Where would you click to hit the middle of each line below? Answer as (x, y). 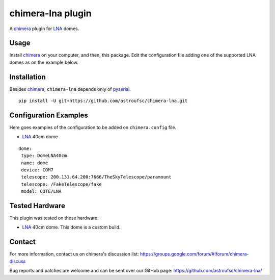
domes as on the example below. (44, 62)
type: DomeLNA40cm (44, 156)
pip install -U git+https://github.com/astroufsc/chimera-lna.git (103, 101)
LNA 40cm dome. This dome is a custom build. (71, 227)
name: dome (35, 163)
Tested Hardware (37, 206)
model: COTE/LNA (41, 192)
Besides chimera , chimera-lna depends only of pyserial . (70, 89)
